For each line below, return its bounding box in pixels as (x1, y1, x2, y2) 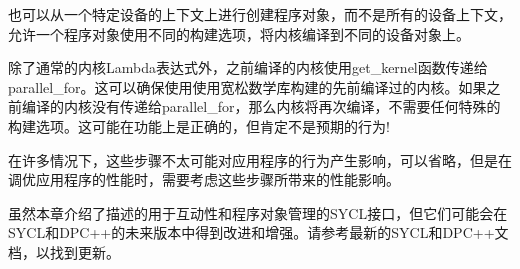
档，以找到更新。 (8, 241, 120, 262)
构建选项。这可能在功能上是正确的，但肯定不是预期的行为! (8, 115, 390, 136)
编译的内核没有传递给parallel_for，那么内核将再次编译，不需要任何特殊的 (21, 96, 501, 117)
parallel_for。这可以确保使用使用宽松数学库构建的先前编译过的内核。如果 (8, 76, 487, 97)
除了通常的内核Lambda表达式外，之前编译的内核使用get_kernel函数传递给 (8, 57, 488, 78)
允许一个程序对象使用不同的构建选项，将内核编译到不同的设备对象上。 (8, 23, 470, 44)
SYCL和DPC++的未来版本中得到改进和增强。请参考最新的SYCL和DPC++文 (8, 222, 509, 243)
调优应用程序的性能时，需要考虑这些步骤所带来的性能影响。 (8, 169, 400, 190)
